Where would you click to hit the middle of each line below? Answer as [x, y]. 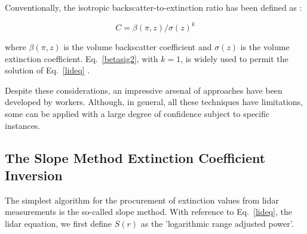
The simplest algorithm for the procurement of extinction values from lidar [142, 200]
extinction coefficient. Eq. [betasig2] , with [82, 58]
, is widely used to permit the [234, 58]
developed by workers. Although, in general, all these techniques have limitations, [154, 102]
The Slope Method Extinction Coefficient [135, 157]
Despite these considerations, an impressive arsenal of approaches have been [144, 90]
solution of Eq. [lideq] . [47, 70]
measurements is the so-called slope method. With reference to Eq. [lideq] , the [148, 212]
